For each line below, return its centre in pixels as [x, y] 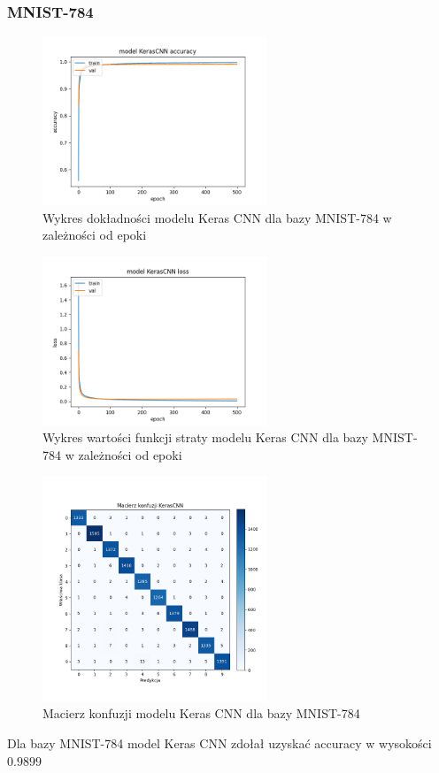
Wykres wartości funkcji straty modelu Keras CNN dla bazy [205, 437]
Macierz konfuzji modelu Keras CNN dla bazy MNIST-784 [201, 713]
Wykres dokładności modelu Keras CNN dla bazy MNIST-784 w [217, 217]
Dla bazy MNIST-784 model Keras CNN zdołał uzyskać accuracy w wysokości [219, 742]
